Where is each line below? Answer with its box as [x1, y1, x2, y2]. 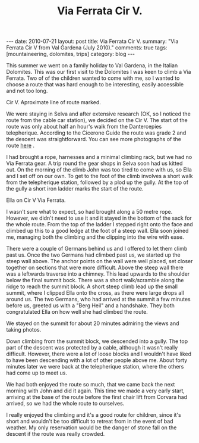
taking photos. [6, 326, 42, 333]
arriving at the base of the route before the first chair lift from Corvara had [6, 394, 188, 401]
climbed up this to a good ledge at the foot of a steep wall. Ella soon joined [6, 227, 189, 235]
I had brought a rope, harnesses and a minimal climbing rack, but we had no [6, 154, 192, 161]
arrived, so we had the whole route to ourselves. [6, 400, 125, 407]
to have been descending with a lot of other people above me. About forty [6, 357, 188, 364]
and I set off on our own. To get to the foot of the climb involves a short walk [6, 173, 193, 180]
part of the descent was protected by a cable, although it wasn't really [6, 344, 178, 351]
